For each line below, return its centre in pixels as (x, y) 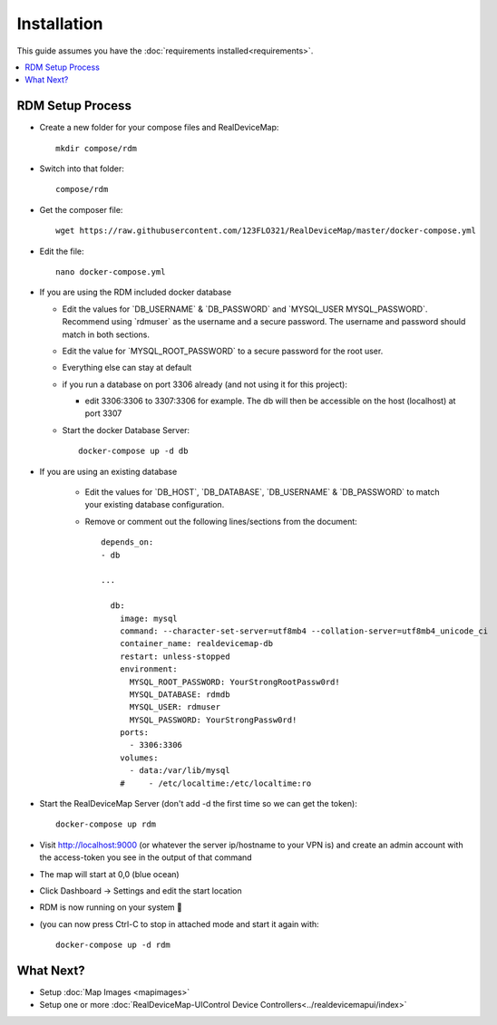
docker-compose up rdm (106, 824)
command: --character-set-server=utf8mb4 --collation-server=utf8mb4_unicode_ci (304, 631)
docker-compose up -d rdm (113, 945)
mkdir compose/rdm (97, 148)
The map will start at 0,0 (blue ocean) (110, 874)
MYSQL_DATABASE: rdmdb (180, 694)
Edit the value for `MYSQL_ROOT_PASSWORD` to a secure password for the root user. (223, 351)
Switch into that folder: (82, 169)
